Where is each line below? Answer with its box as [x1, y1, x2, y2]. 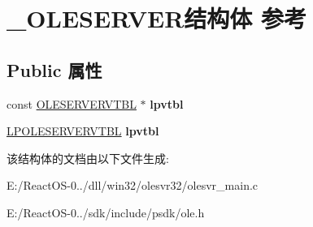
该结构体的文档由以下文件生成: [7, 149, 169, 166]
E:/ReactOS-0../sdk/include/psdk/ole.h [7, 203, 205, 221]
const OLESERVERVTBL [7, 95, 137, 112]
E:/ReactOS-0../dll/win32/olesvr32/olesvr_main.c [7, 177, 259, 194]
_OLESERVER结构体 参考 [7, 2, 307, 35]
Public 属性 [7, 57, 102, 82]
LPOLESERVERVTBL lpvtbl [7, 122, 159, 139]
